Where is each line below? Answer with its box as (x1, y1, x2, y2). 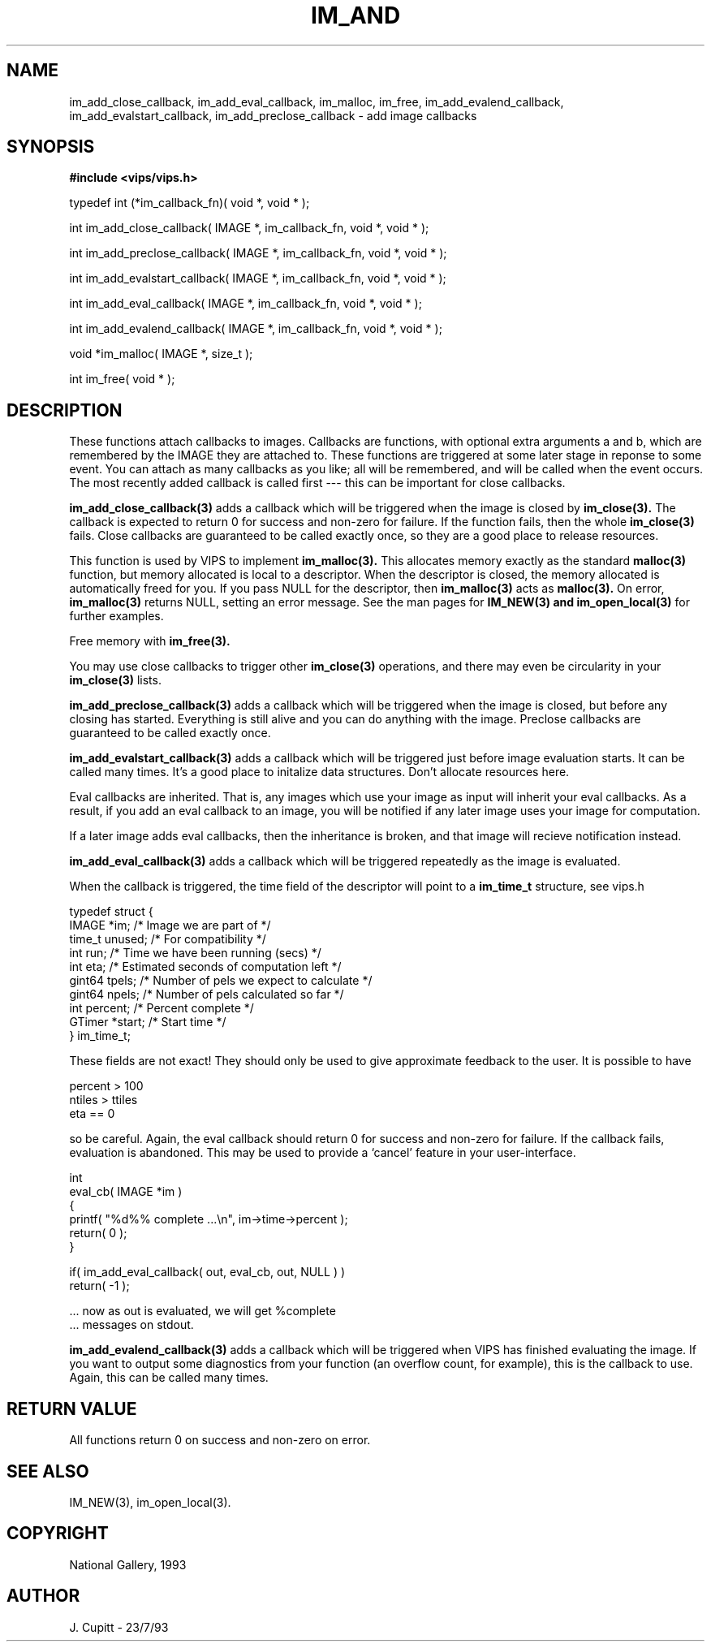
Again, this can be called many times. (69, 1370, 269, 1385)
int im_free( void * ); (69, 372, 175, 386)
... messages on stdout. (69, 1318, 194, 1332)
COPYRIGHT (6, 1523, 109, 1544)
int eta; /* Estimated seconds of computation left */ (69, 960, 342, 974)
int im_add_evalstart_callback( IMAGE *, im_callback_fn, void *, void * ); (69, 271, 446, 286)
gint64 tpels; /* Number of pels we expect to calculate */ (69, 973, 373, 988)
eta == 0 (69, 1107, 115, 1121)
